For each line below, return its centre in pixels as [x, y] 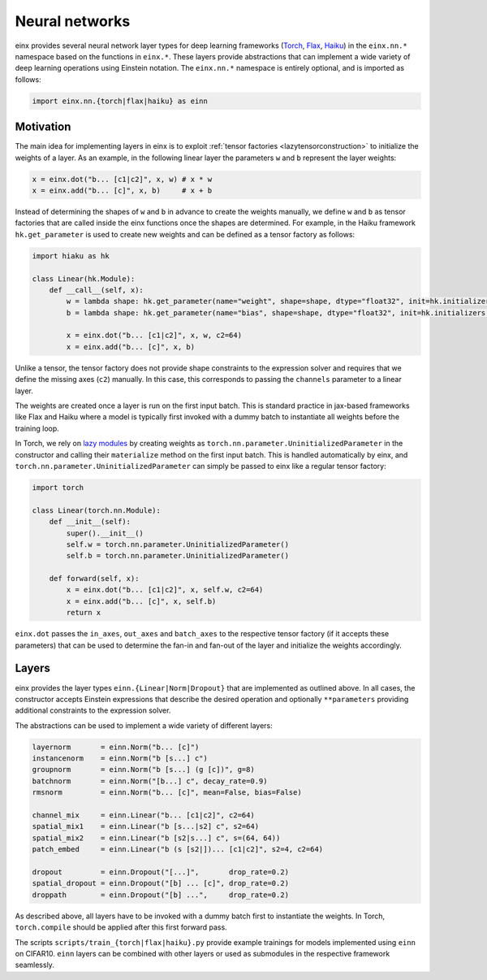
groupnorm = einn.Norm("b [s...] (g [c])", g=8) [143, 770]
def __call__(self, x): [96, 290]
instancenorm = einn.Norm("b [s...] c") [120, 759]
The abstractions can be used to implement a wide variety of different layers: [144, 725]
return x [84, 613]
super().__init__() [105, 533]
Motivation [43, 127]
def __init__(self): [90, 522]
